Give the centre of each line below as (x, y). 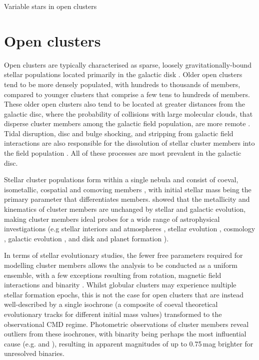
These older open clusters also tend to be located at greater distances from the (125, 104)
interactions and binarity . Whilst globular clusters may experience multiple (120, 285)
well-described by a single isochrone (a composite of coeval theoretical (111, 304)
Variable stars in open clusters (50, 6)
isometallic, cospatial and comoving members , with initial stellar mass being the (128, 189)
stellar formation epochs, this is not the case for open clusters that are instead (124, 294)
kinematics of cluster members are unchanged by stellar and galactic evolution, (125, 209)
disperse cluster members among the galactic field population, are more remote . (127, 123)
